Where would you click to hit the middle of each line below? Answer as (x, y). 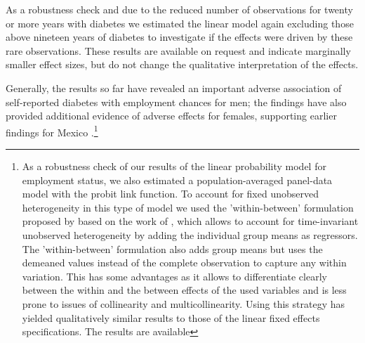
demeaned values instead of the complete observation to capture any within (184, 263)
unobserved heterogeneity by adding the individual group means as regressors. (190, 234)
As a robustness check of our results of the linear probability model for (174, 166)
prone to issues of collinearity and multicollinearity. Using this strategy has (184, 303)
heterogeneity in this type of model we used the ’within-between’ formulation (188, 207)
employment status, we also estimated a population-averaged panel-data (177, 180)
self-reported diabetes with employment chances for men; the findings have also (176, 102)
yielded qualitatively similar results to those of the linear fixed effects (171, 317)
